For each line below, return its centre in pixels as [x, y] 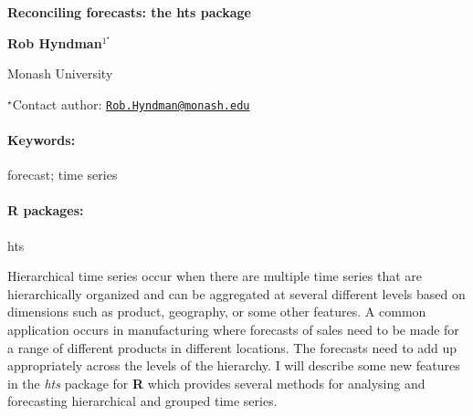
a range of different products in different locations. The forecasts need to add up [232, 347]
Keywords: [42, 140]
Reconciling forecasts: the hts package [129, 12]
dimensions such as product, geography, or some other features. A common [217, 312]
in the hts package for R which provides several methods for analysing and [216, 383]
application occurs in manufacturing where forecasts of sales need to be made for [233, 329]
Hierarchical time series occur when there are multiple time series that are [215, 276]
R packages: [46, 210]
